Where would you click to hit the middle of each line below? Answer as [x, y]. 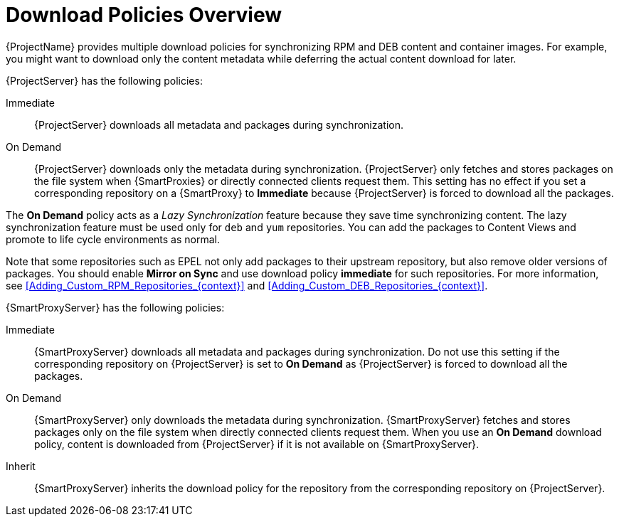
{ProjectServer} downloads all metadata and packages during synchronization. [219, 124]
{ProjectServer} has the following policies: [104, 80]
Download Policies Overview [144, 15]
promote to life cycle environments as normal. [113, 239]
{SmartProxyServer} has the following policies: [115, 307]
